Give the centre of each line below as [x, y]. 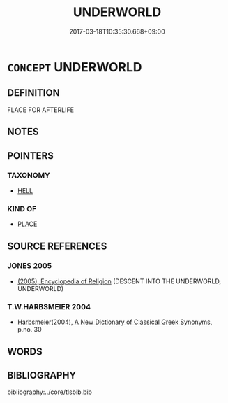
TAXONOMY [29, 176]
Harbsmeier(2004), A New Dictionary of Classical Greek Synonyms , [115, 322]
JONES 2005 [30, 266]
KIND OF [22, 208]
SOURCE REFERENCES [57, 246]
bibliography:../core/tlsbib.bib [50, 392]
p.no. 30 [29, 330]
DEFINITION [34, 93]
